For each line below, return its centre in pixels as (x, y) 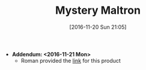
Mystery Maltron (98, 10)
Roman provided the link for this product (71, 60)
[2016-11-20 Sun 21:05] (98, 27)
